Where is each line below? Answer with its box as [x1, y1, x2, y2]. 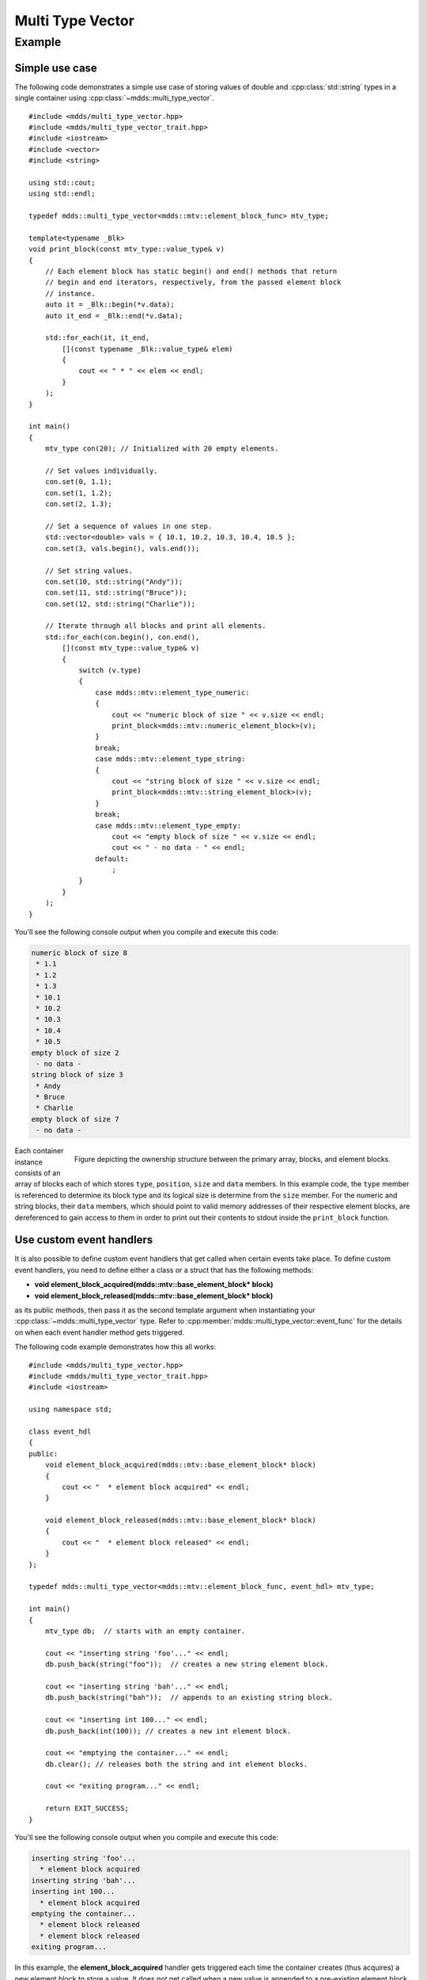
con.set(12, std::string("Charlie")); [44, 599, 196, 608]
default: [95, 854, 130, 863]
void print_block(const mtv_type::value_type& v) [28, 245, 225, 253]
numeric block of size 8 [31, 949, 128, 958]
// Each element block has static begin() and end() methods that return [44, 266, 338, 276]
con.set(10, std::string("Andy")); [44, 577, 183, 586]
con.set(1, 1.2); [44, 488, 112, 497]
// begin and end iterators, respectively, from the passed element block [44, 278, 342, 287]
